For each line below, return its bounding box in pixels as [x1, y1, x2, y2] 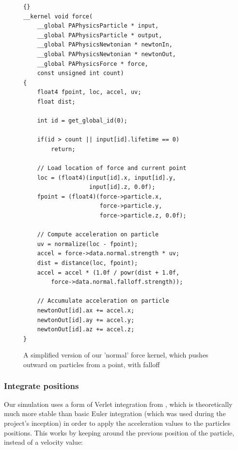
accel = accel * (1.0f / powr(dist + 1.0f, [37, 269, 180, 276]
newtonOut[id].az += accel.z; [37, 326, 135, 333]
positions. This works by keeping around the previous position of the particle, [4, 427, 235, 437]
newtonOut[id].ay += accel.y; [37, 316, 135, 324]
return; [51, 145, 76, 153]
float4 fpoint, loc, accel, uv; [37, 89, 142, 96]
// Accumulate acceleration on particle [37, 297, 169, 305]
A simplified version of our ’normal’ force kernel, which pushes [23, 350, 208, 360]
